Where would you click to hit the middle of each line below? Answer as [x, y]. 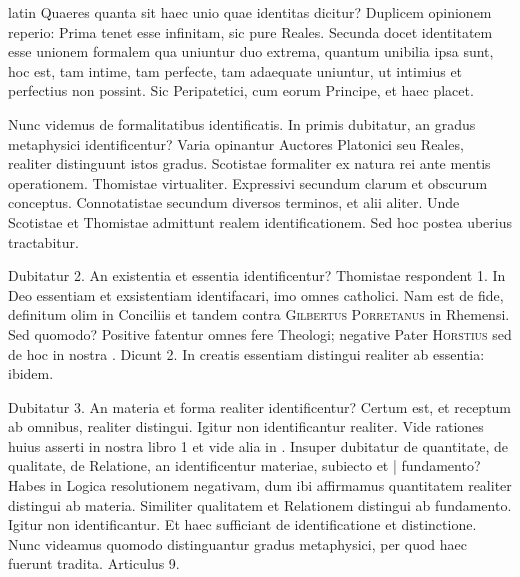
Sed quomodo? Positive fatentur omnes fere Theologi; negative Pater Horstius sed [260, 333]
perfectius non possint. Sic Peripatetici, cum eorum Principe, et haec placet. [241, 90]
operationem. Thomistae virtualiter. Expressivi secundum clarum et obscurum [248, 182]
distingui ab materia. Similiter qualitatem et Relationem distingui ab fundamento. [260, 504]
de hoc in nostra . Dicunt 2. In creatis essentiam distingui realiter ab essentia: [246, 353]
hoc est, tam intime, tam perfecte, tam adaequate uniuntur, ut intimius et [235, 70]
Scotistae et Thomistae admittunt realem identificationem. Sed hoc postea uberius [260, 221]
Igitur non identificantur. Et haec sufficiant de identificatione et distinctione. [242, 524]
